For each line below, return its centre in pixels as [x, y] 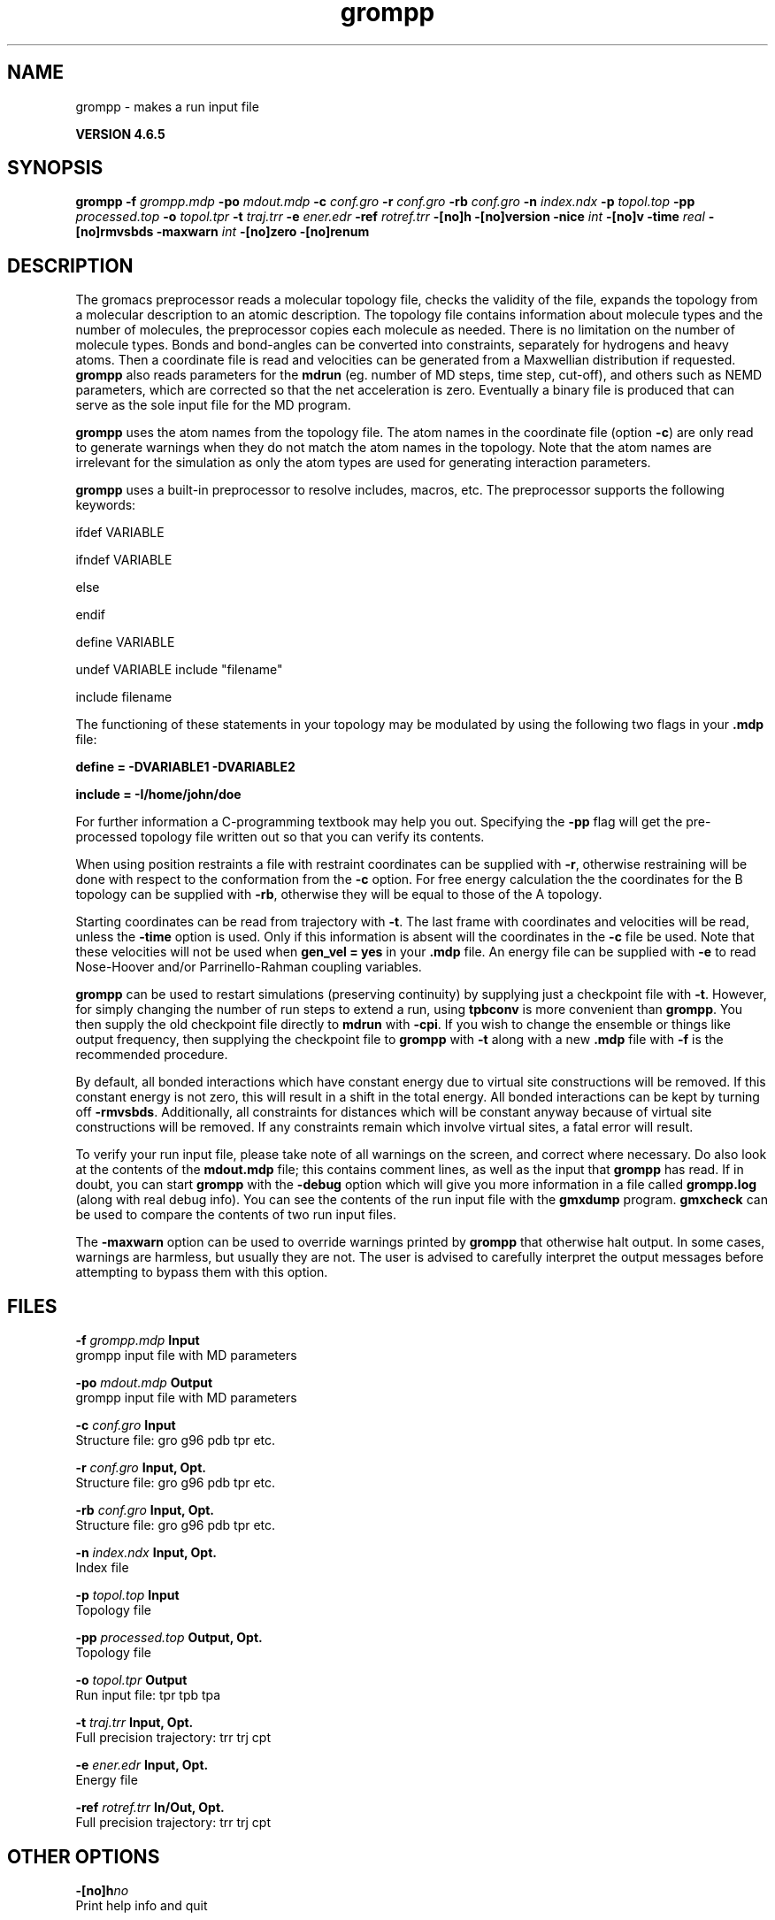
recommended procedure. [152, 1055]
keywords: [106, 505]
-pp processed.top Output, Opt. [169, 1638]
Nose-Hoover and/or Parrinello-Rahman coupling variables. [249, 967]
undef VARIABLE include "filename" [179, 670]
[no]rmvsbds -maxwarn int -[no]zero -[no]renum [223, 232]
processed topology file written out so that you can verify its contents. [280, 837]
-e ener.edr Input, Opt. [142, 1765]
